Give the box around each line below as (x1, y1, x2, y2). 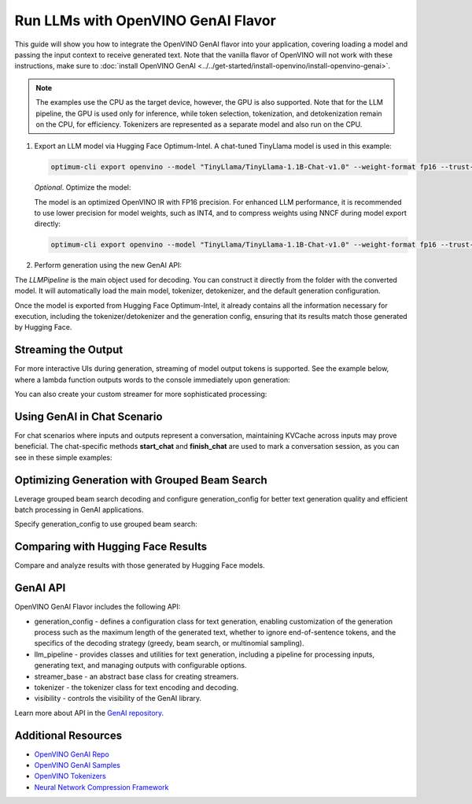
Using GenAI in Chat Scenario (14, 409, 163, 423)
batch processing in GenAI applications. (14, 505, 145, 515)
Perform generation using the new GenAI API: (34, 261, 183, 270)
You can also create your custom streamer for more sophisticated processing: (14, 390, 267, 399)
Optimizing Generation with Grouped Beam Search (14, 473, 267, 487)
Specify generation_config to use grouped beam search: (14, 520, 198, 529)
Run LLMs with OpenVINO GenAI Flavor (14, 12, 277, 29)
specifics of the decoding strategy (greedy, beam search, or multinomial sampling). (34, 639, 304, 648)
